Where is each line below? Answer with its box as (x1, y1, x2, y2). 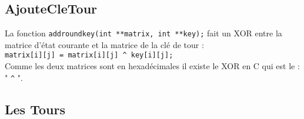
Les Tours (5, 100, 65, 118)
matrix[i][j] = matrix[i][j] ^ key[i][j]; (5, 51, 173, 60)
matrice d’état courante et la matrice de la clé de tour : (5, 38, 204, 50)
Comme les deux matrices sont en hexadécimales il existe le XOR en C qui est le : (5, 60, 300, 72)
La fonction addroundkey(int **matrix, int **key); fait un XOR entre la (5, 27, 282, 39)
